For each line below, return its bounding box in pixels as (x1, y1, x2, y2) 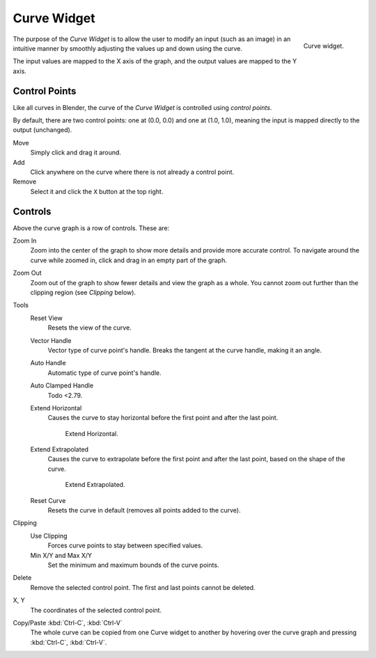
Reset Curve (30, 496, 66, 504)
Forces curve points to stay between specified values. (47, 541, 203, 549)
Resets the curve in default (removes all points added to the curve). (47, 506, 241, 515)
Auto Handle (30, 359, 66, 367)
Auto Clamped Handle (30, 381, 94, 390)
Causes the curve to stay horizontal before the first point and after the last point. (47, 414, 279, 422)
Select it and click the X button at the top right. (30, 187, 164, 195)
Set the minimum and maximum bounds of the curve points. (47, 561, 219, 569)
